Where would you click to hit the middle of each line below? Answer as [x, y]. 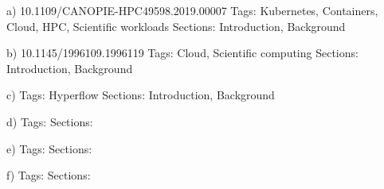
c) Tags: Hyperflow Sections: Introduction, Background [141, 95]
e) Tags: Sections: [49, 148]
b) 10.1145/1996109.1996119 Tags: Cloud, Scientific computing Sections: [182, 53]
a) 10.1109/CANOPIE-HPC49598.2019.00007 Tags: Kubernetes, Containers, [192, 10]
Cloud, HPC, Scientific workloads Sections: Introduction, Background [176, 26]
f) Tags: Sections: [49, 175]
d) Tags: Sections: [50, 121]
